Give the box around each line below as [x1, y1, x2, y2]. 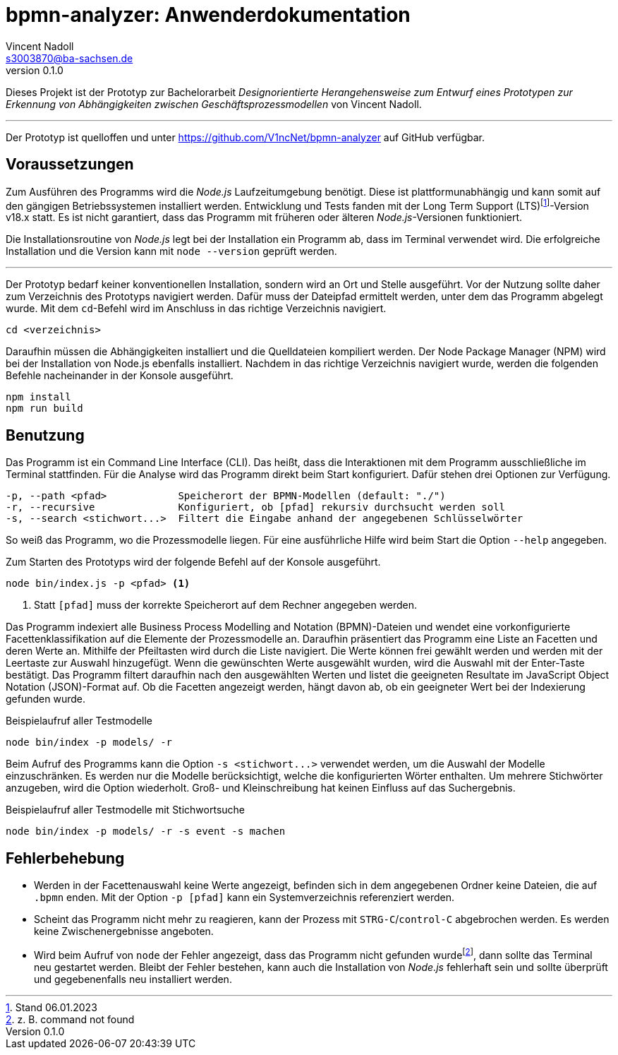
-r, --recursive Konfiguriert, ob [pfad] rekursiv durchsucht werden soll [6, 501, 506, 513]
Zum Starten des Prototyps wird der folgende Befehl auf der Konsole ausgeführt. [6, 556, 381, 568]
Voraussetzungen [6, 155, 134, 174]
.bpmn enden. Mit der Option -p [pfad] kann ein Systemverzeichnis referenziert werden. [34, 890, 455, 903]
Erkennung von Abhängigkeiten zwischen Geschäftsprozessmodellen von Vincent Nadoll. [6, 97, 422, 110]
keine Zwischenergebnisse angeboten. [34, 924, 214, 937]
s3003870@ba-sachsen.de [6, 52, 133, 64]
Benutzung [6, 426, 85, 444]
